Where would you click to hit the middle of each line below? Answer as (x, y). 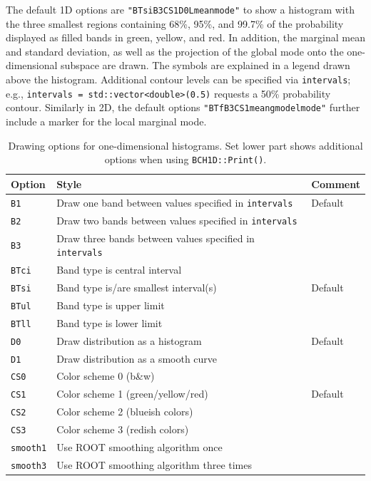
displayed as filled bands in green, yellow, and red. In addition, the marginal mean (185, 37)
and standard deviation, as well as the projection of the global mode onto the (175, 51)
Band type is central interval (119, 270)
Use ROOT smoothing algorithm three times (154, 465)
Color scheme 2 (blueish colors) (125, 412)
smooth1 (29, 449)
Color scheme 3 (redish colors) (123, 429)
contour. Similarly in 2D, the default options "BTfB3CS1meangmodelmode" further (183, 107)
